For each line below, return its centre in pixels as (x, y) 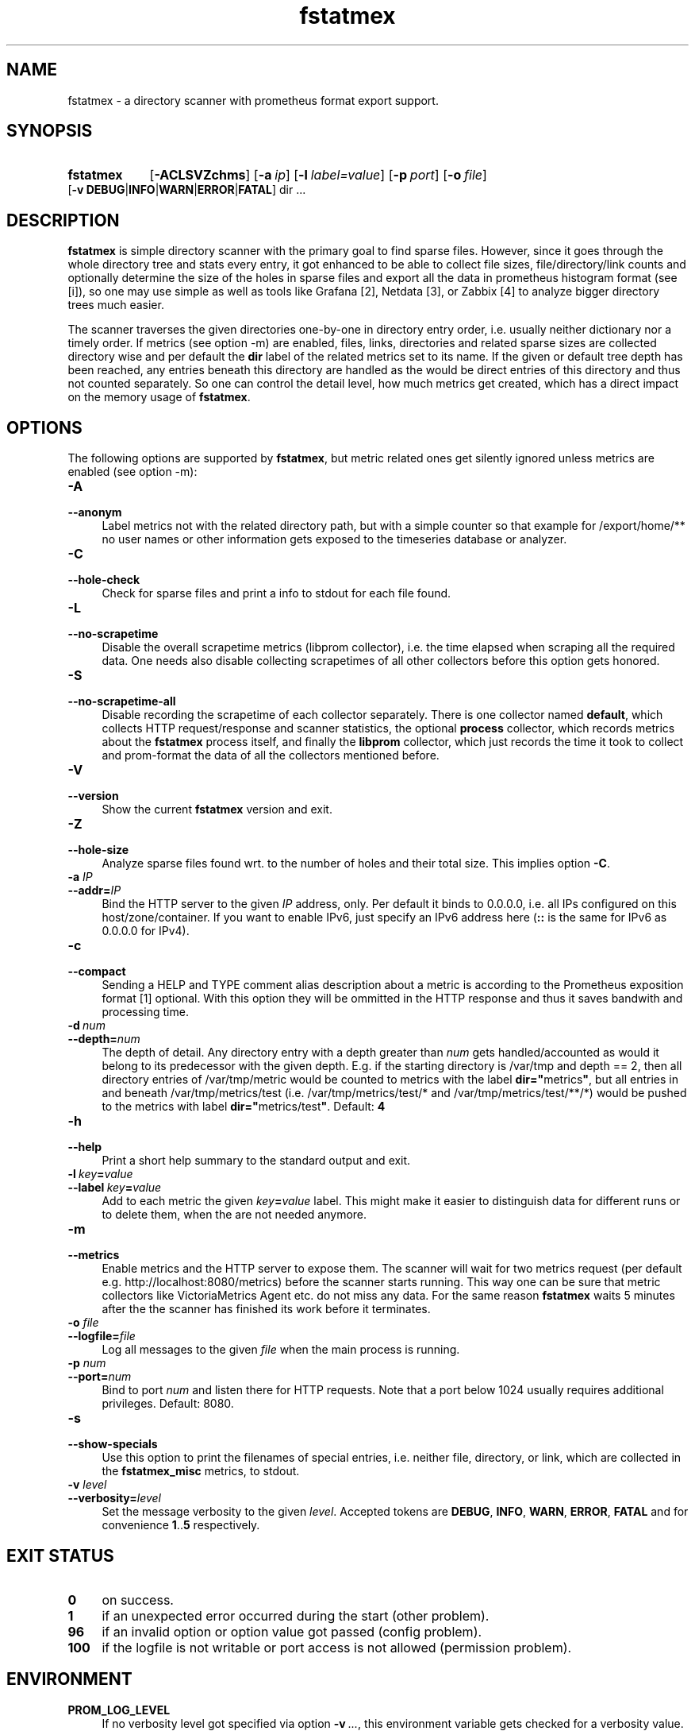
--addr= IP (94, 891)
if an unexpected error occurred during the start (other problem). (296, 1615)
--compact (97, 972)
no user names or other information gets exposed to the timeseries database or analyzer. (334, 539)
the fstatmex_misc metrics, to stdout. (201, 1471)
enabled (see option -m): (132, 472)
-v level (87, 1485)
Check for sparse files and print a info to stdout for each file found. (276, 593)
